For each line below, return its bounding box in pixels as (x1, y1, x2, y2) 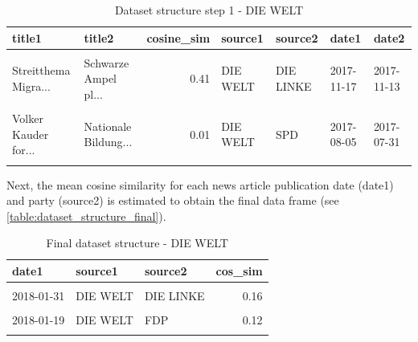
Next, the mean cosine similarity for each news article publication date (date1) (6, 176, 394, 193)
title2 (84, 29, 114, 46)
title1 (12, 29, 42, 46)
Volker (12, 109, 43, 126)
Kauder (12, 125, 49, 142)
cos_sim (215, 262, 263, 279)
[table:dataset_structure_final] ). (6, 207, 166, 224)
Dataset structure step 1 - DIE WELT (114, 2, 304, 18)
